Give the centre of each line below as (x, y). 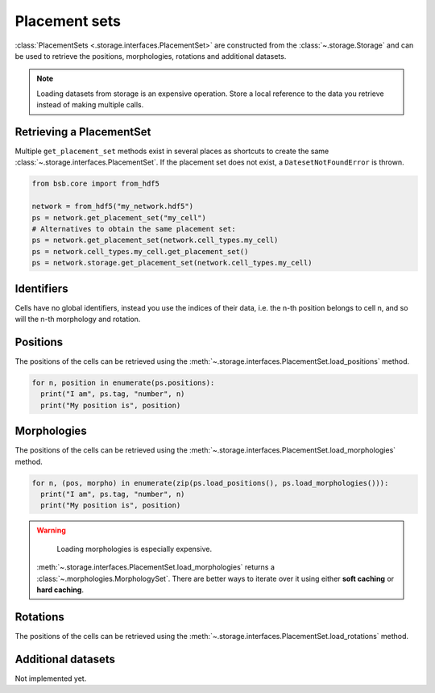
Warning (51, 530)
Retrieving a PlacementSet (83, 132)
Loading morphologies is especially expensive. (135, 549)
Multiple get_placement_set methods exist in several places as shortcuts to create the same (172, 151)
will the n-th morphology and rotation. (78, 319)
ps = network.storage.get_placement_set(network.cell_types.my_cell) (172, 263)
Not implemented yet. (51, 678)
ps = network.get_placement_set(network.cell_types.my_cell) (155, 240)
